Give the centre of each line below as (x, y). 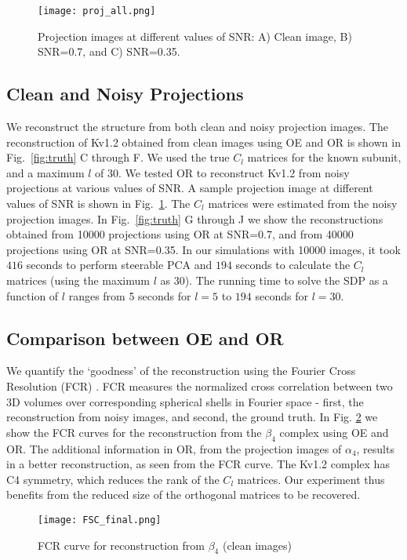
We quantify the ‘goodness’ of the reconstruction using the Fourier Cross (181, 371)
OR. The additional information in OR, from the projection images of (174, 448)
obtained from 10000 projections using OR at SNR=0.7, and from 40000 (180, 234)
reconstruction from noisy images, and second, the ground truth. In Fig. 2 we (192, 417)
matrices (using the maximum (78, 280)
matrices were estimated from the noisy (303, 204)
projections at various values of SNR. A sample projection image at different (190, 188)
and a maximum (45, 172)
